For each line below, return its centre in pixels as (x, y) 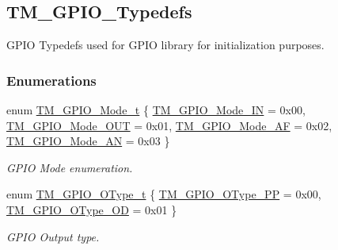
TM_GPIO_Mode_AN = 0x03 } (88, 141)
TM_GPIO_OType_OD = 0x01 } (92, 209)
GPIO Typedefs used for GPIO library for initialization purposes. (165, 45)
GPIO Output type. (53, 236)
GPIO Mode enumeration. (70, 167)
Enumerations (51, 80)
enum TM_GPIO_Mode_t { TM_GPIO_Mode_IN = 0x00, (156, 110)
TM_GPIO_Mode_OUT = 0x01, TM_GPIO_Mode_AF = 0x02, (169, 125)
